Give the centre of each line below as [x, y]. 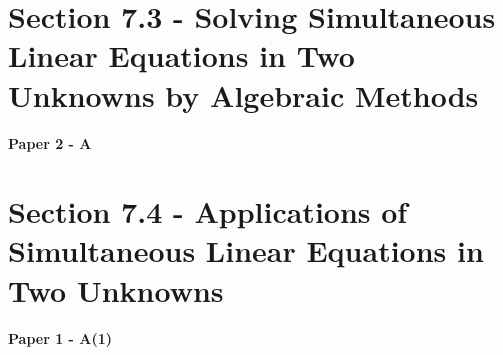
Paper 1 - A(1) [60, 337]
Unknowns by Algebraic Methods [243, 94]
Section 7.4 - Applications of [208, 211]
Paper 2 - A [50, 142]
